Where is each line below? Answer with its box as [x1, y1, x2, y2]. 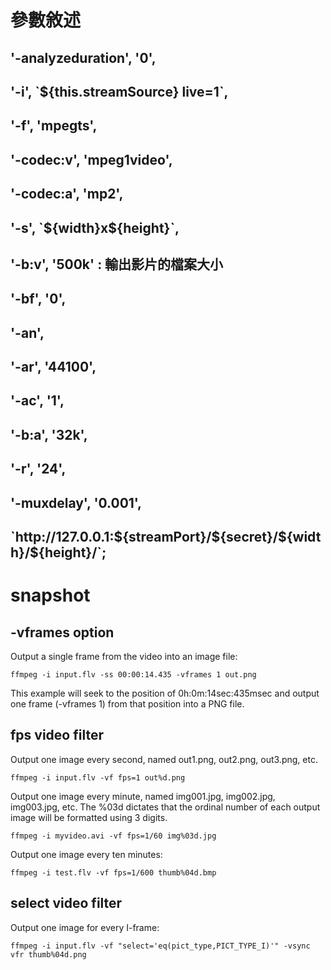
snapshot [10, 584, 91, 607]
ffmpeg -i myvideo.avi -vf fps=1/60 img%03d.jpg [10, 831, 217, 841]
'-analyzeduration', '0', [10, 49, 157, 66]
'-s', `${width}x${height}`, [10, 219, 180, 236]
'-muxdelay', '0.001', [10, 494, 143, 511]
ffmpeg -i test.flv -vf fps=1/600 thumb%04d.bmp [10, 867, 217, 878]
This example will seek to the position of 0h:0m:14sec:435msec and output [10, 687, 320, 700]
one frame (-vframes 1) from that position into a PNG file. [10, 698, 245, 710]
